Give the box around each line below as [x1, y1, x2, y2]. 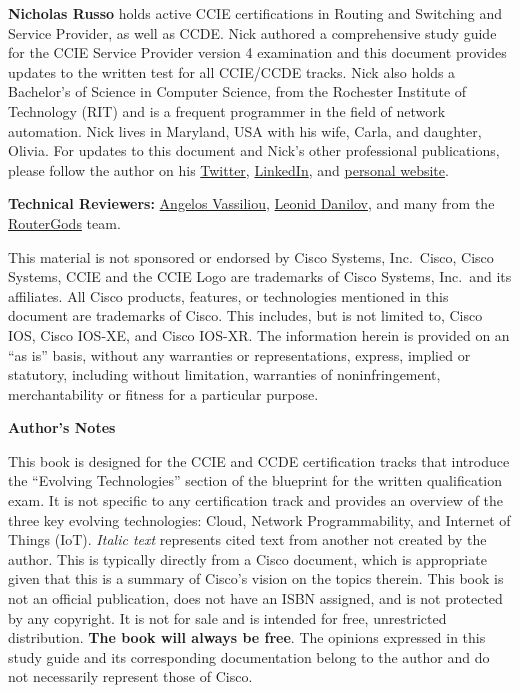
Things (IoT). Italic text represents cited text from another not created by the [8, 529, 487, 550]
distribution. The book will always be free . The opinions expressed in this [8, 627, 486, 648]
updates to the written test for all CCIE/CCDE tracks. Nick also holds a [8, 61, 456, 82]
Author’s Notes [8, 417, 116, 438]
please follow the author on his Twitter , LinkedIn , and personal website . [8, 159, 449, 180]
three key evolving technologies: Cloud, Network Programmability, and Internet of [8, 509, 511, 530]
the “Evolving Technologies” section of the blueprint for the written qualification [8, 470, 503, 491]
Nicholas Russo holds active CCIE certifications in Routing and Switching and [8, 3, 503, 23]
